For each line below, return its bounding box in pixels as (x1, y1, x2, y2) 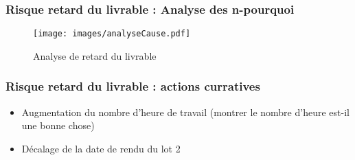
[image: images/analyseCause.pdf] (33, 29, 191, 39)
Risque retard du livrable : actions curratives (5, 78, 260, 95)
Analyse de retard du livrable (33, 48, 157, 62)
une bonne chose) (21, 118, 95, 133)
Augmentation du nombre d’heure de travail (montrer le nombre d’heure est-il (21, 104, 350, 119)
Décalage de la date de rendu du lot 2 (21, 141, 181, 155)
